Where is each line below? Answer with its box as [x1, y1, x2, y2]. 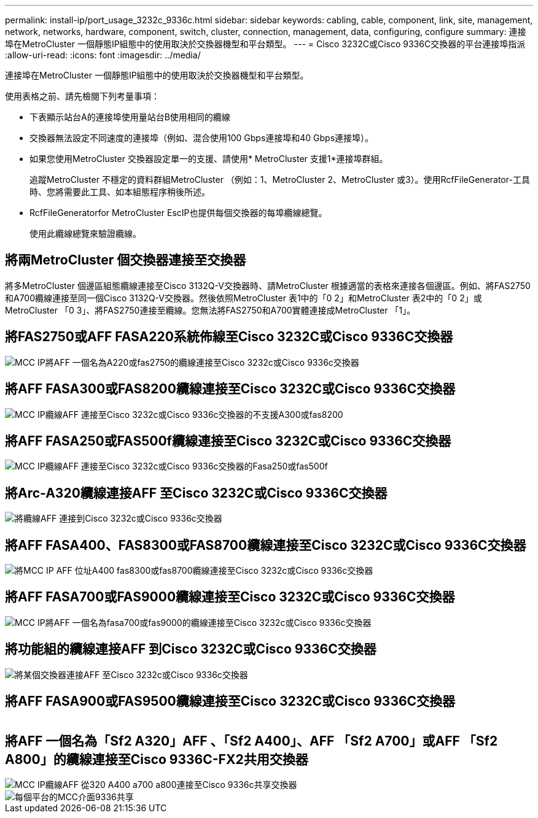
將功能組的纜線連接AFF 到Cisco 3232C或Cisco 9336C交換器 [5, 641, 376, 657]
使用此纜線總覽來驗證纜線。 [29, 228, 141, 239]
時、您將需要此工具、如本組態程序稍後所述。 [29, 187, 210, 197]
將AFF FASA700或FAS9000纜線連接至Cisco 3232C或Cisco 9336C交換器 [5, 589, 455, 605]
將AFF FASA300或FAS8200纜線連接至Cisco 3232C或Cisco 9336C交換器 [5, 381, 456, 397]
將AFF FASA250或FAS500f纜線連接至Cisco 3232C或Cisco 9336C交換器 [5, 433, 451, 449]
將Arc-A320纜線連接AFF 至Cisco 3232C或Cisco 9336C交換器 [5, 485, 388, 501]
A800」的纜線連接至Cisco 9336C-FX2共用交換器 [5, 752, 308, 768]
